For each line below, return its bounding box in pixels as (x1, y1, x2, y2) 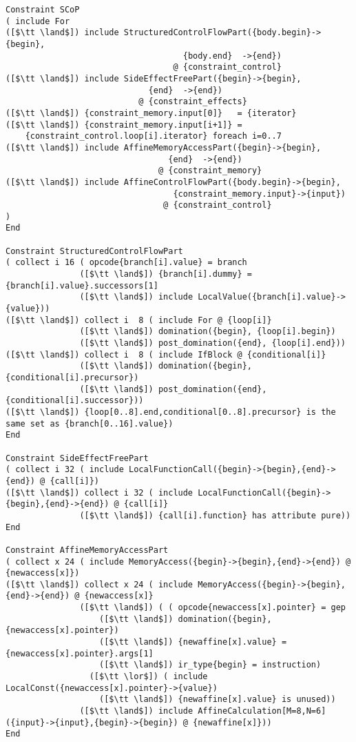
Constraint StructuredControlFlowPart (6, 246, 183, 256)
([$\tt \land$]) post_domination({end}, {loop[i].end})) (79, 338, 346, 349)
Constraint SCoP (6, 5, 80, 14)
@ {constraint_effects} (138, 97, 247, 107)
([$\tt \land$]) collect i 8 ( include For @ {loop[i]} (6, 315, 272, 325)
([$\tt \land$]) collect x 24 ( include (6, 579, 193, 589)
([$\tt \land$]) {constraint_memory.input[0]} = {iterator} (6, 108, 297, 118)
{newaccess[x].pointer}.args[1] (6, 648, 154, 658)
